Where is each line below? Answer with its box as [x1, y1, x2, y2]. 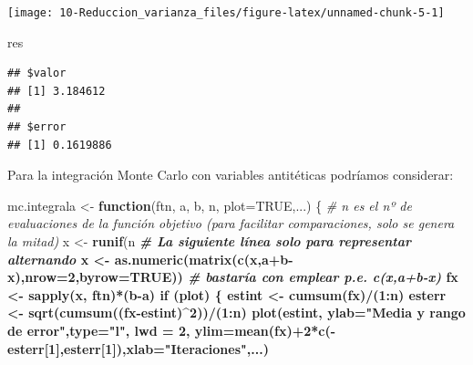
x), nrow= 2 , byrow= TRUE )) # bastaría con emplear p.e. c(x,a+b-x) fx [7, 267, 458, 287]
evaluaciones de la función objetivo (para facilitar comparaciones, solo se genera [7, 214, 455, 233]
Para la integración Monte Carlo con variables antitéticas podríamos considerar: [7, 165, 454, 184]
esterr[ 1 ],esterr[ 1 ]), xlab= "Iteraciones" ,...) [7, 339, 269, 358]
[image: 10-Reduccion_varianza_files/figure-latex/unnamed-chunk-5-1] [7, 6, 445, 19]
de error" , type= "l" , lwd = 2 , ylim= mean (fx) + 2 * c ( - [7, 320, 336, 339]
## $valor [7, 67, 67, 80]
